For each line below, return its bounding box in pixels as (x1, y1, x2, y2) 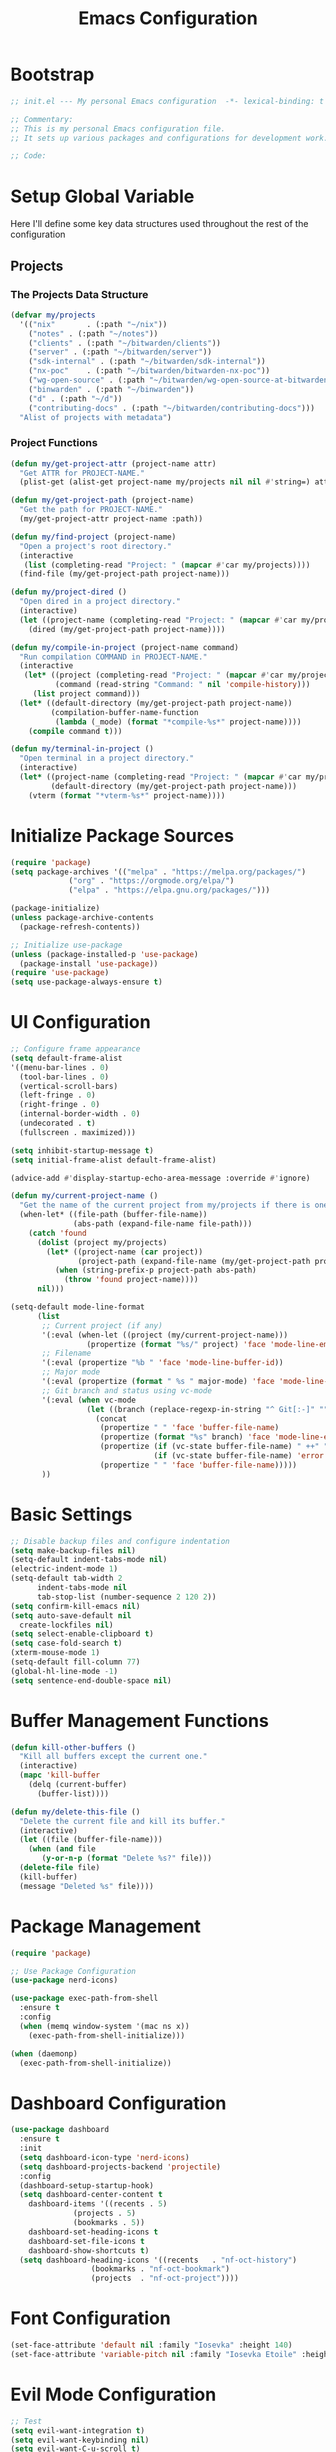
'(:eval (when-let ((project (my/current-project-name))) (41, 1330, 288, 1340)
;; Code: (10, 151, 47, 161)
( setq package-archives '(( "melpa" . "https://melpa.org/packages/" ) (10, 867, 307, 877)
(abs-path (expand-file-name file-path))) (73, 1219, 253, 1229)
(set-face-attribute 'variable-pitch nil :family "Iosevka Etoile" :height (10, 2350, 333, 2360)
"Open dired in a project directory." (19, 597, 182, 607)
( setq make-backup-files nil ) (10, 1545, 137, 1556)
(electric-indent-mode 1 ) (10, 1564, 118, 1574)
